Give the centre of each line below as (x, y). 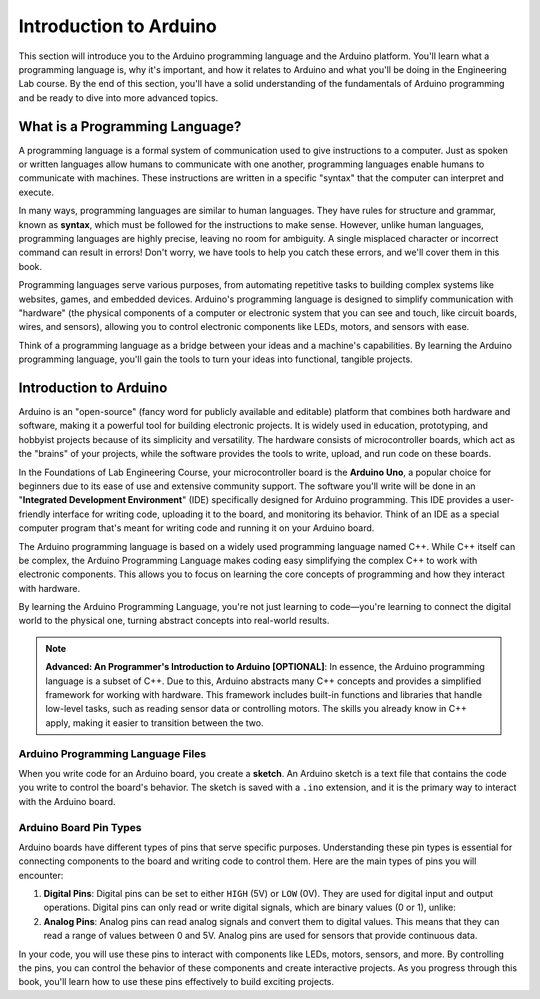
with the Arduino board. (67, 801)
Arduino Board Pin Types (80, 827)
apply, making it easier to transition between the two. (154, 722)
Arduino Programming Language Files (112, 753)
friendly (34, 514)
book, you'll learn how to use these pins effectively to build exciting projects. (176, 982)
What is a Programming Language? (130, 126)
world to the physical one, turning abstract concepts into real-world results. (174, 621)
